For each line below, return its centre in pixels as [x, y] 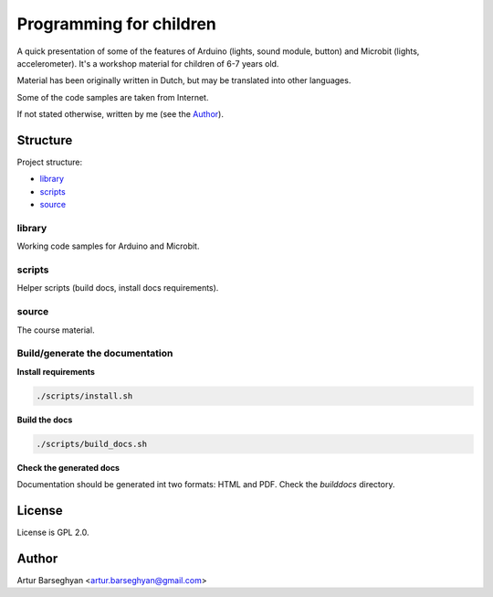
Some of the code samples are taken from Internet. [113, 97]
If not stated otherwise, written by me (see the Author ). [120, 114]
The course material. [56, 330]
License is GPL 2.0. [53, 532]
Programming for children [116, 24]
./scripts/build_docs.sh [92, 444]
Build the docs [45, 420]
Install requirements [56, 371]
